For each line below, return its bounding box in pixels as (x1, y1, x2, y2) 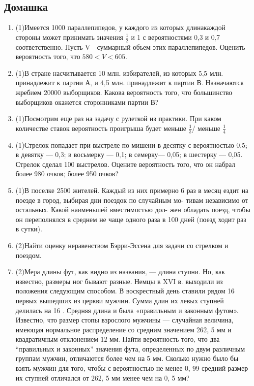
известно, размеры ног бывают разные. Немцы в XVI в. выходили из (15, 276, 223, 286)
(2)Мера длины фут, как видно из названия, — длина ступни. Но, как (15, 266, 225, 277)
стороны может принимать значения (15, 32, 123, 42)
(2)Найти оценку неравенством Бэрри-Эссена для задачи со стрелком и (15, 240, 228, 250)
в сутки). (15, 224, 42, 234)
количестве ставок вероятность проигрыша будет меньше (15, 123, 187, 133)
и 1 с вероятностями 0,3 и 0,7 (131, 32, 220, 42)
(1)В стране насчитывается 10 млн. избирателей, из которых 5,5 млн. (15, 67, 223, 78)
